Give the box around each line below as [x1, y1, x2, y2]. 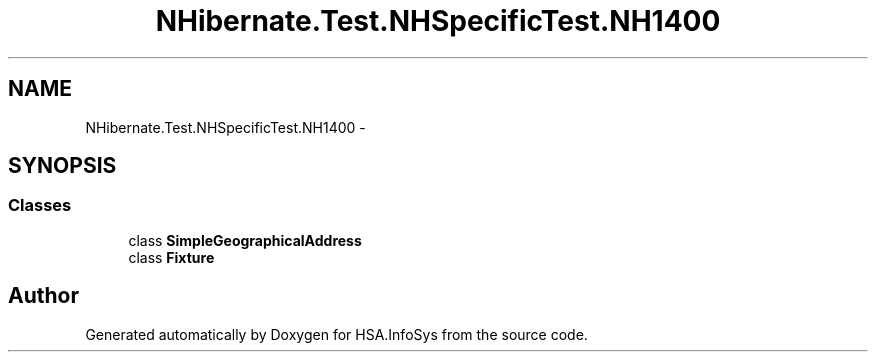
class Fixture [128, 248, 215, 266]
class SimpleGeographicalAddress [128, 231, 362, 249]
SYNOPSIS [8, 153, 117, 179]
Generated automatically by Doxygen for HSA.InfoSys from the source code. [85, 325, 588, 343]
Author [8, 283, 79, 309]
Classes [8, 195, 72, 216]
